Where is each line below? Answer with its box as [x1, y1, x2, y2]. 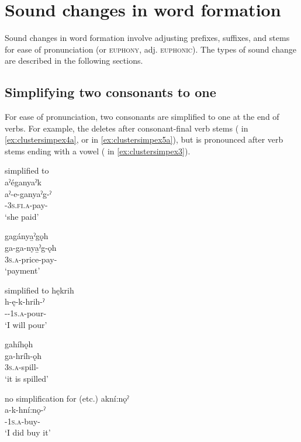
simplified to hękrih [5, 284, 74, 296]
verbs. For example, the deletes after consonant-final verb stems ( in [5, 122, 248, 134]
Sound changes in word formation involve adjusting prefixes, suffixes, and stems [5, 32, 290, 44]
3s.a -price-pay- [5, 253, 57, 265]
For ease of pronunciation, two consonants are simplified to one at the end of [5, 110, 279, 123]
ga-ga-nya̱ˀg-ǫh [5, 241, 57, 254]
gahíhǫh [5, 338, 33, 350]
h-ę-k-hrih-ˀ [5, 295, 45, 308]
